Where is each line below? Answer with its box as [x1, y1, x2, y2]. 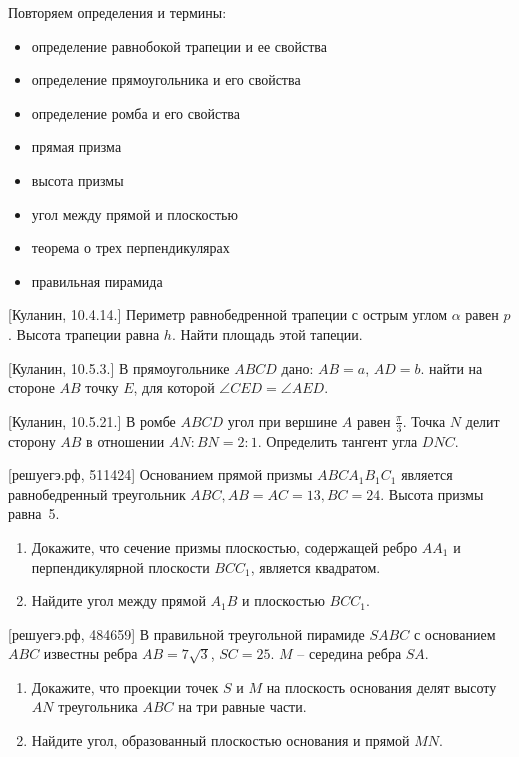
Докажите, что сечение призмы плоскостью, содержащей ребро [31, 536, 418, 557]
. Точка [402, 410, 446, 431]
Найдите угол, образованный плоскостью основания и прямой [31, 730, 410, 751]
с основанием [413, 623, 496, 644]
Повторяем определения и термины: [8, 2, 227, 22]
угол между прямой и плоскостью [31, 203, 238, 224]
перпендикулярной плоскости [31, 556, 210, 577]
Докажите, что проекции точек [31, 676, 219, 697]
